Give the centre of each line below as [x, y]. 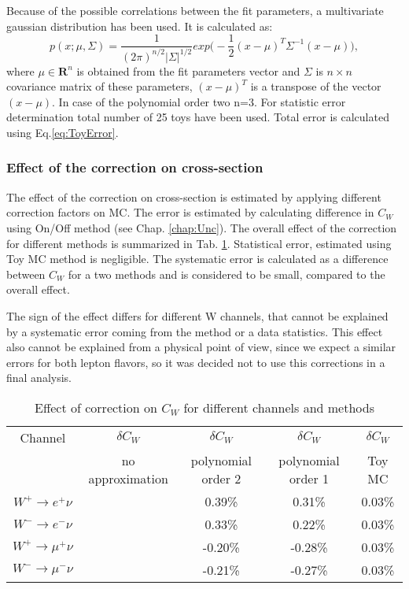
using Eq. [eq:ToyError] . [63, 132]
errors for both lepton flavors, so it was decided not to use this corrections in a [196, 362]
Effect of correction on [96, 407]
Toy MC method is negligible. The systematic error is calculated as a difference [197, 259]
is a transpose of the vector [316, 86]
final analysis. [39, 378]
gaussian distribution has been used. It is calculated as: [140, 26]
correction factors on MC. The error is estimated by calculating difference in [190, 212]
